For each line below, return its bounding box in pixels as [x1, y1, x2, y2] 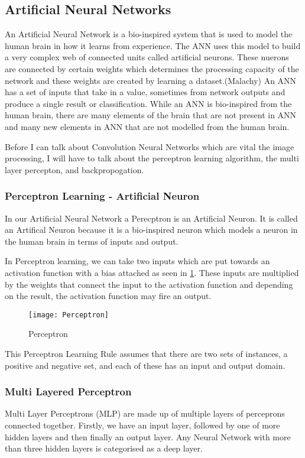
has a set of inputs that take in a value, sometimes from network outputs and [5, 86, 285, 98]
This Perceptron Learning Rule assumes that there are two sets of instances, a [5, 347, 288, 359]
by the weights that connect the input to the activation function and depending [5, 278, 293, 290]
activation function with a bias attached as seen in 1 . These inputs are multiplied [5, 266, 299, 278]
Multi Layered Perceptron [5, 384, 132, 399]
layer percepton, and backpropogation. [5, 163, 144, 176]
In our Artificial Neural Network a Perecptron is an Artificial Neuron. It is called [5, 212, 298, 224]
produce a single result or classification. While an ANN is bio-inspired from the [5, 97, 292, 109]
